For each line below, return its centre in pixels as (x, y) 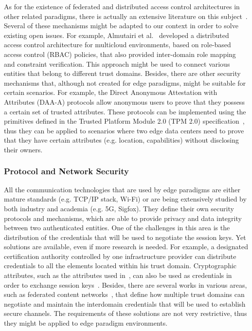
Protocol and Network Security (66, 171)
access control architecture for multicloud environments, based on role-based (117, 45)
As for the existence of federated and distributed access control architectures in (122, 6)
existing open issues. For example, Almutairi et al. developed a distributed (117, 35)
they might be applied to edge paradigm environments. (86, 323)
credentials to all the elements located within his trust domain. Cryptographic (120, 266)
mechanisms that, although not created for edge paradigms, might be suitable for (125, 83)
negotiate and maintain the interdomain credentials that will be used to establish (125, 303)
